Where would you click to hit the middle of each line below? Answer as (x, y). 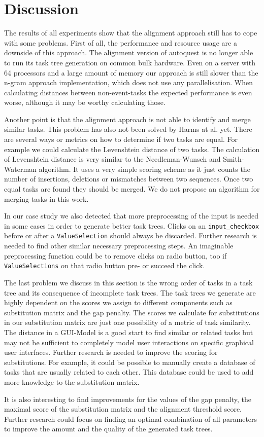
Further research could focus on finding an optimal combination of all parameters (131, 418)
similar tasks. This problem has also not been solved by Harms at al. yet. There (128, 129)
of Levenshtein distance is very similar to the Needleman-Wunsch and (112, 159)
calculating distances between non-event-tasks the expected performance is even (128, 92)
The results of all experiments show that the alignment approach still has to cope (131, 33)
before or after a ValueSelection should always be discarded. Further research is (130, 235)
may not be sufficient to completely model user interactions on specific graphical (129, 342)
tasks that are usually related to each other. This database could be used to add (129, 372)
